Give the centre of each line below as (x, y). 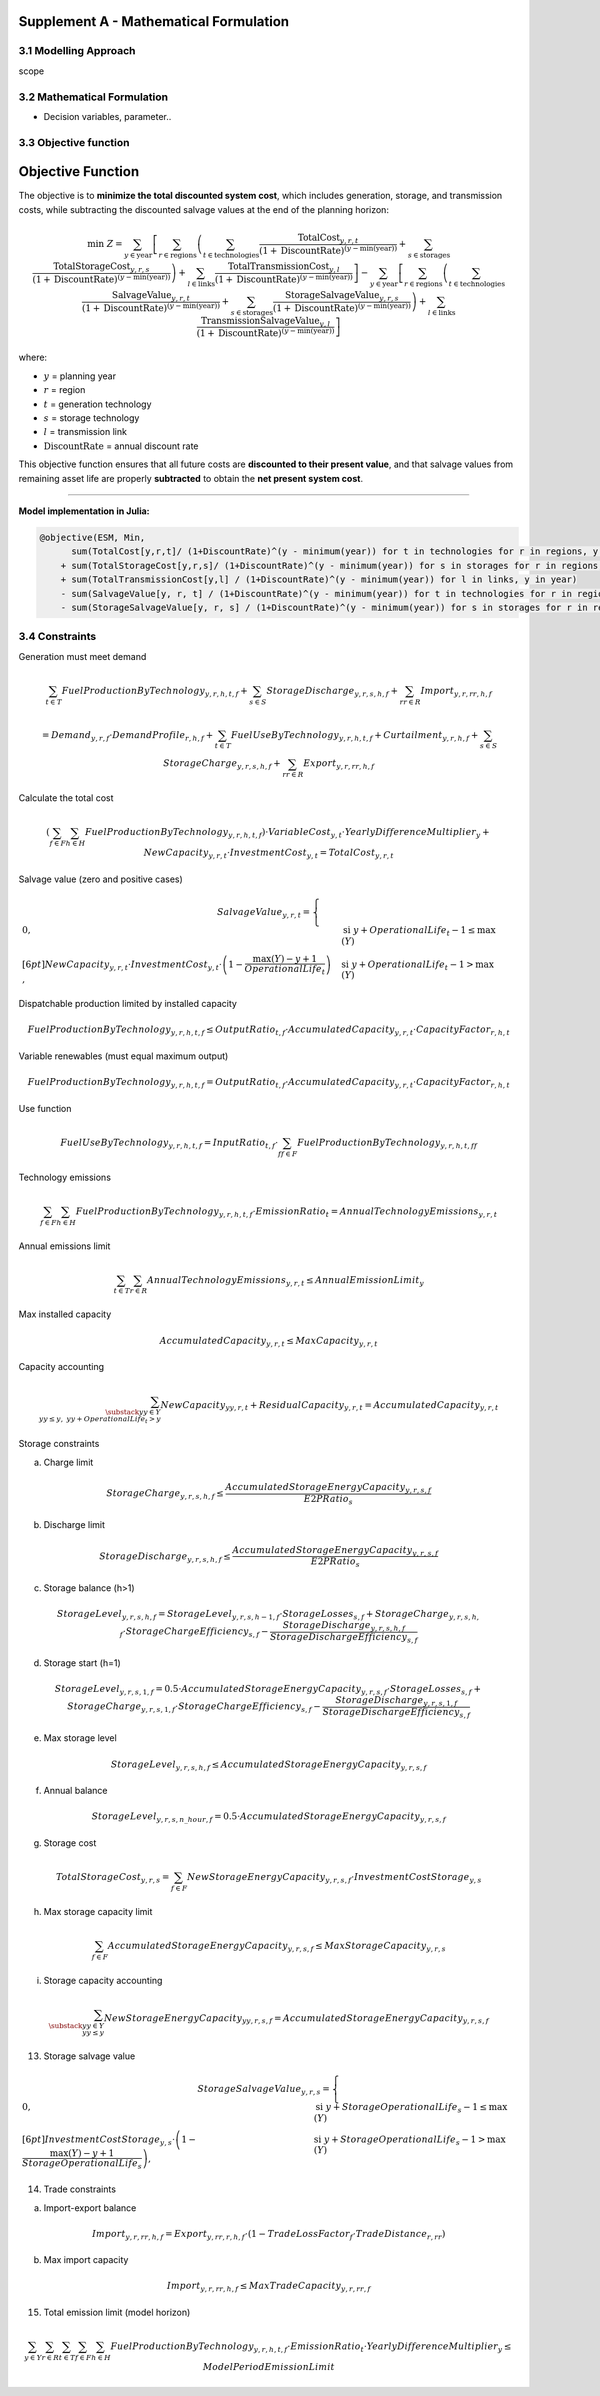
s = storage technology (91, 418)
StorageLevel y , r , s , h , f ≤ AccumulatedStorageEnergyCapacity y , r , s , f (268, 1765)
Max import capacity (86, 2260)
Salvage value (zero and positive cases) (101, 879)
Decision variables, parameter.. (107, 116)
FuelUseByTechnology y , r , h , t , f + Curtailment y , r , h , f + (354, 736)
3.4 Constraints (57, 637)
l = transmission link (85, 432)
